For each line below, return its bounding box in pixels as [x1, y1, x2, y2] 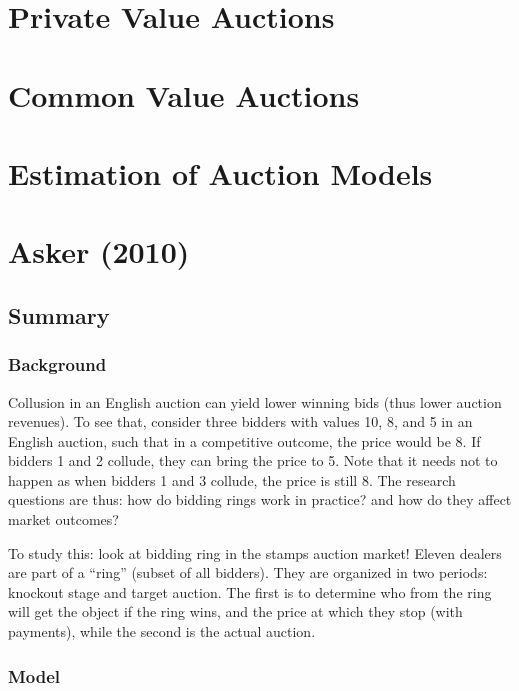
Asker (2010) [8, 231, 190, 272]
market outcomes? [8, 509, 119, 530]
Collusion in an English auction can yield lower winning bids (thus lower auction [8, 391, 502, 412]
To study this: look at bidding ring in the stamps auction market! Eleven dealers [8, 542, 502, 563]
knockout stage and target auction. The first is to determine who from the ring [8, 581, 492, 602]
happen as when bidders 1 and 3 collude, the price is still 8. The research [8, 469, 456, 490]
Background [8, 352, 107, 377]
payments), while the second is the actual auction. [8, 621, 316, 642]
